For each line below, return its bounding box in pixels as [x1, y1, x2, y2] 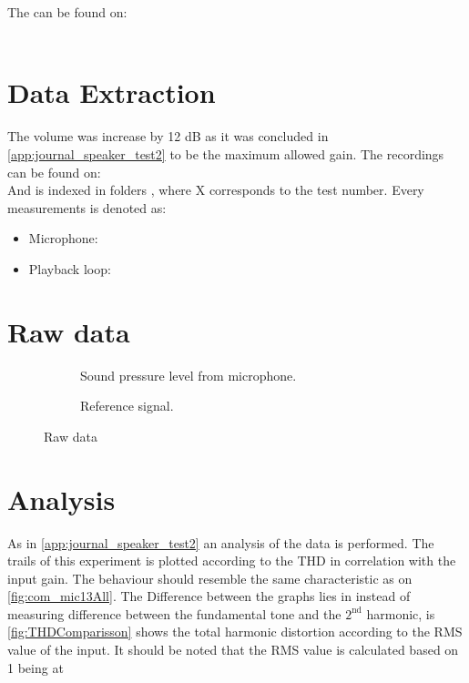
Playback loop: [28, 259, 111, 278]
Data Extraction [7, 74, 216, 111]
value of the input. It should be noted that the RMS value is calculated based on [7, 640, 459, 659]
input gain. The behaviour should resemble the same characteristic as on [7, 568, 413, 587]
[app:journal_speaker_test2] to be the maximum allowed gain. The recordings [7, 144, 444, 163]
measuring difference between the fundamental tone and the [7, 604, 342, 623]
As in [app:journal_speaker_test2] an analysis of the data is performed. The [7, 533, 434, 552]
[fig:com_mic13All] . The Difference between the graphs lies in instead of [7, 586, 411, 606]
